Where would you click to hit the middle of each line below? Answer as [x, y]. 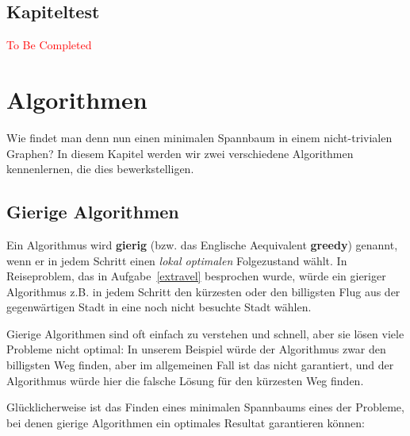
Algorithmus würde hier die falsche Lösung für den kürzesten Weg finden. [185, 380]
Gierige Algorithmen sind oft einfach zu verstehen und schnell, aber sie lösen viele [205, 333]
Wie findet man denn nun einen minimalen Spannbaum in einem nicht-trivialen [199, 137]
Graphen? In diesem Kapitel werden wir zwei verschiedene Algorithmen [180, 153]
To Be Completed [49, 45]
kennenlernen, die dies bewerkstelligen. [100, 169]
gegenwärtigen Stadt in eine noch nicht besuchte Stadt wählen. [159, 307]
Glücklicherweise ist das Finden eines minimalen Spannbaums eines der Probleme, [205, 407]
